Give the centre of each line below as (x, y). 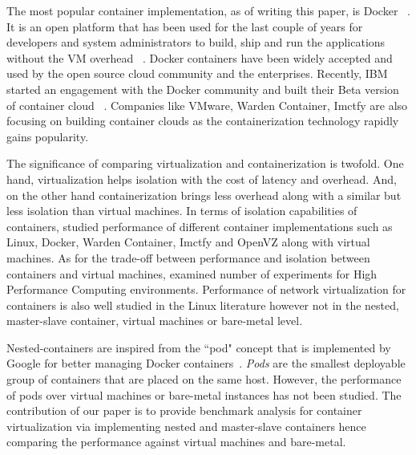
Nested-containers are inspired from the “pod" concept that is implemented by (199, 347)
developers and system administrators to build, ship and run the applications (196, 42)
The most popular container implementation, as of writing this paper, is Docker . (208, 10)
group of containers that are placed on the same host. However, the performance (204, 379)
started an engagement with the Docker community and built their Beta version (203, 89)
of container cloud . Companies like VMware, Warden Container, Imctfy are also (207, 105)
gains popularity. (48, 136)
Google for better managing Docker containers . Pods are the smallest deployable (206, 363)
